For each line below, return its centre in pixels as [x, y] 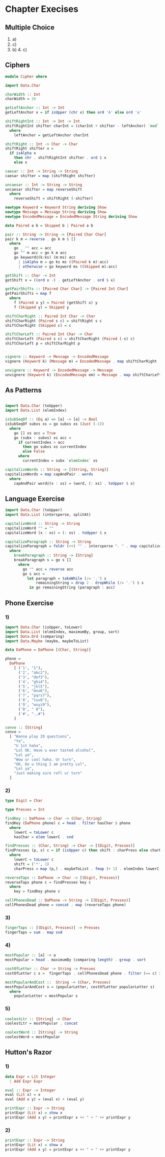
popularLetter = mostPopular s [46, 996]
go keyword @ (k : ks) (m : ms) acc [45, 258]
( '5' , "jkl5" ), [34, 686]
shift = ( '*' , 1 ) [32, 864]
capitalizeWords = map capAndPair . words [49, 474]
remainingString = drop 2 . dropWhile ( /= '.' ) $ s [90, 583]
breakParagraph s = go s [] [42, 560]
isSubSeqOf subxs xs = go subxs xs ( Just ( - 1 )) [55, 424]
